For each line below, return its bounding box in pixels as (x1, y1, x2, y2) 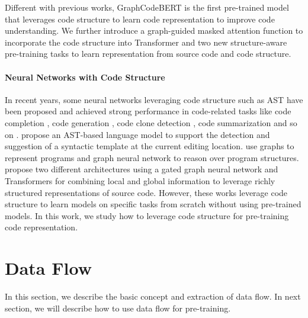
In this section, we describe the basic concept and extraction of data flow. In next (5, 290, 301, 303)
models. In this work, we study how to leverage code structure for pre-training (5, 209, 289, 221)
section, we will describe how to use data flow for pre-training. (5, 301, 231, 314)
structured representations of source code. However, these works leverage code (5, 186, 288, 198)
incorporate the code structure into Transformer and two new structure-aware (5, 36, 287, 48)
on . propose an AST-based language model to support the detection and (5, 128, 270, 140)
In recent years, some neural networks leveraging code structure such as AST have (5, 93, 303, 105)
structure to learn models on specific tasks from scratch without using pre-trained (5, 198, 301, 210)
